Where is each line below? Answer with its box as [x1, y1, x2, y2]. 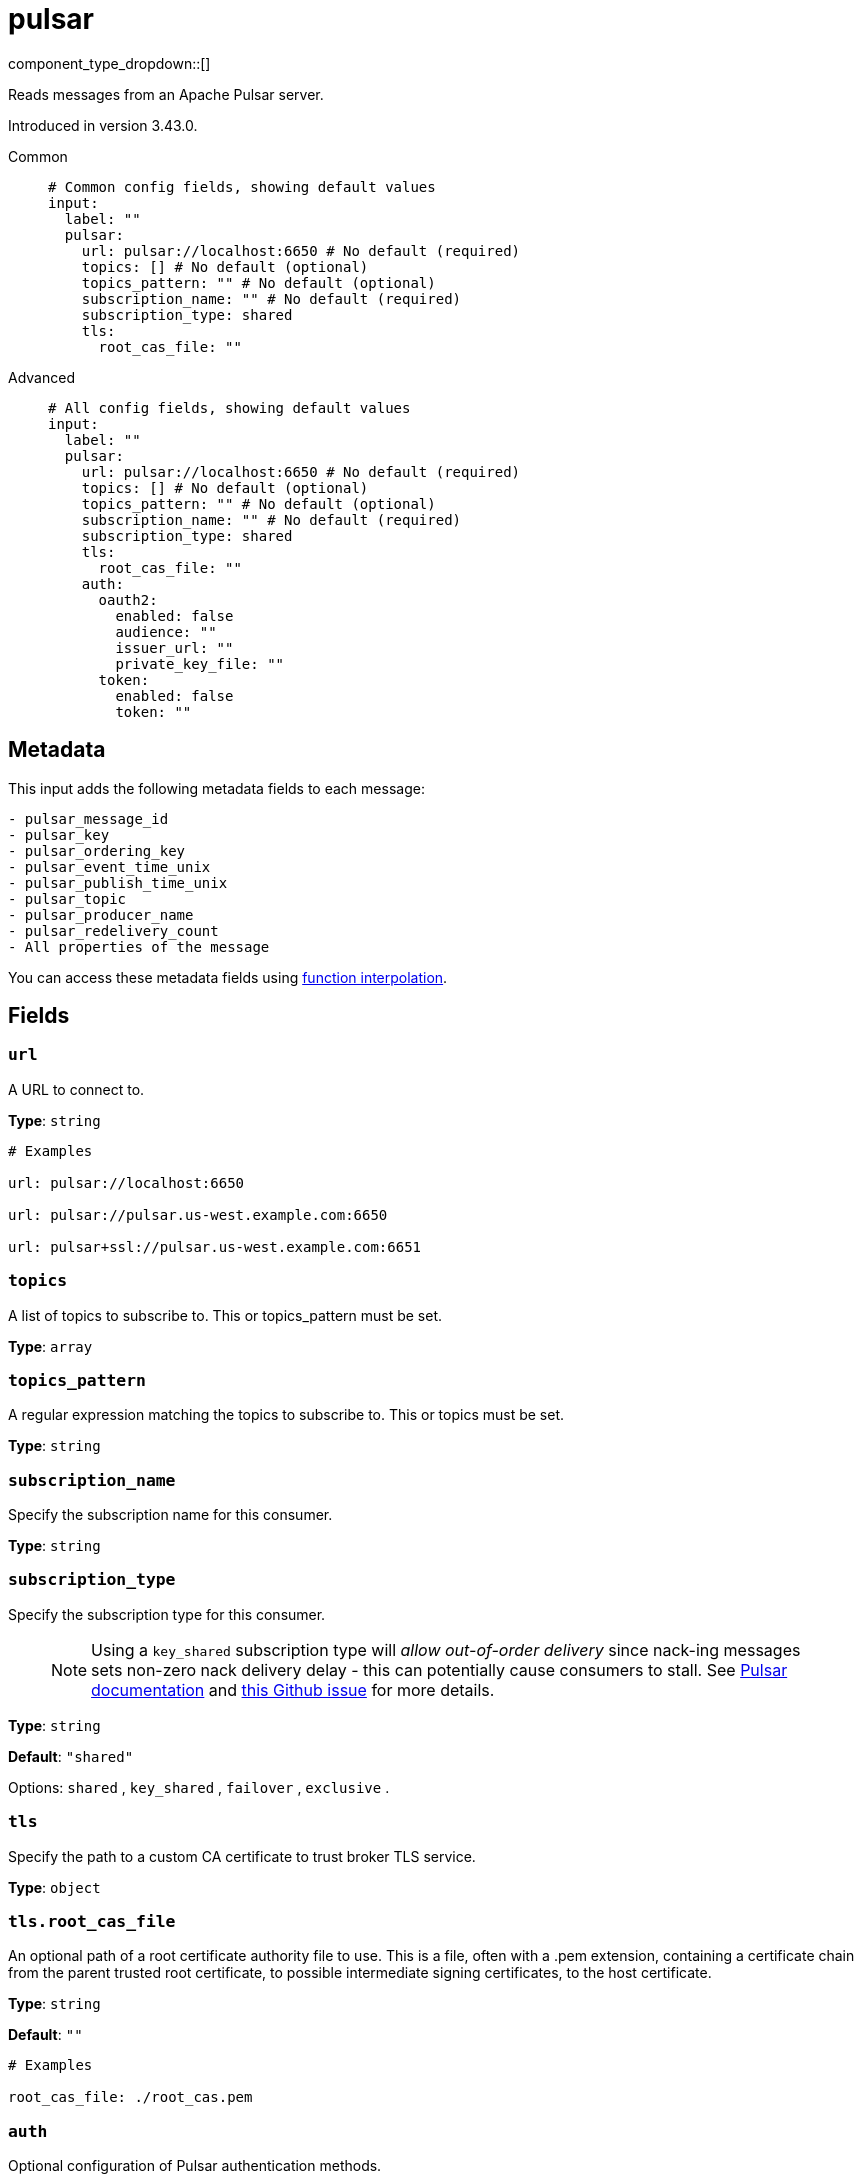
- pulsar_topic [8, 890, 127, 907]
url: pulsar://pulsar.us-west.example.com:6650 [8, 1206, 388, 1223]
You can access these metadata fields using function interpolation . [8, 968, 448, 986]
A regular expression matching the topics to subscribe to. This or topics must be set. [8, 1406, 565, 1424]
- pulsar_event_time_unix [8, 858, 211, 875]
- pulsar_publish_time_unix [8, 874, 228, 891]
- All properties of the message [8, 938, 270, 955]
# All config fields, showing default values [48, 399, 411, 416]
